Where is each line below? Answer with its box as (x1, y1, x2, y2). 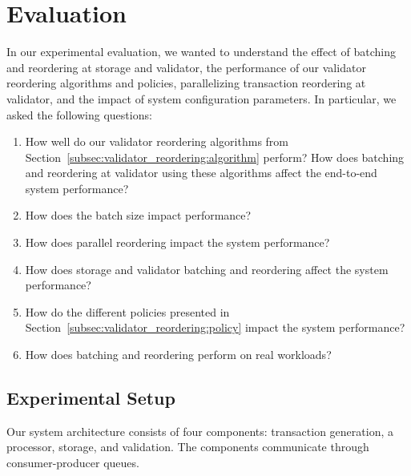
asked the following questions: (6, 106, 152, 123)
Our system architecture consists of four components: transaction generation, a (6, 422, 393, 439)
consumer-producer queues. (6, 454, 139, 471)
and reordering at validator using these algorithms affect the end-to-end (25, 164, 377, 181)
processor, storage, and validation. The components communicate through (6, 438, 369, 455)
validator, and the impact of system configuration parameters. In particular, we (6, 90, 397, 107)
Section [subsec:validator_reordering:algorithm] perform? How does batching (25, 148, 405, 165)
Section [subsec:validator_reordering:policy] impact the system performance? (25, 319, 405, 336)
